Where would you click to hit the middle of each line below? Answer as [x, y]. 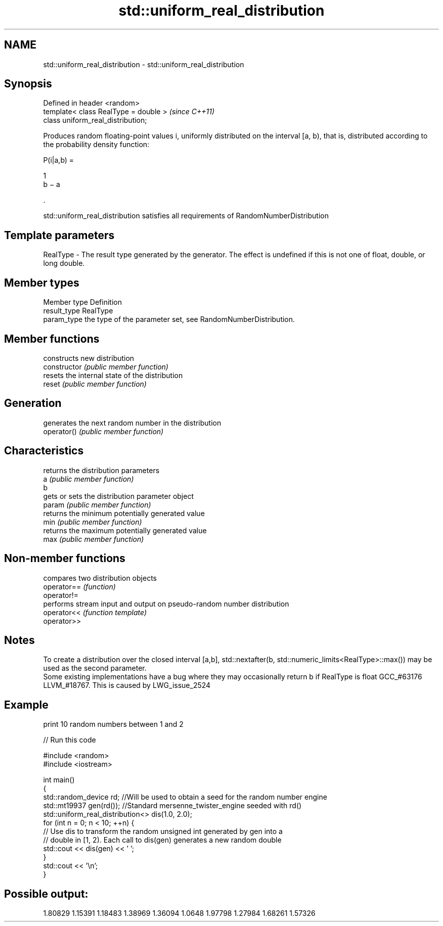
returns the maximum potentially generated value [125, 530]
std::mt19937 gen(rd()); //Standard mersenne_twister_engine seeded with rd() [172, 806]
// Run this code [70, 740]
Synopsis [28, 84]
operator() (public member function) [103, 431]
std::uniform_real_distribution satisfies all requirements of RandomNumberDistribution [186, 216]
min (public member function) [93, 522]
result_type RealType [78, 311]
